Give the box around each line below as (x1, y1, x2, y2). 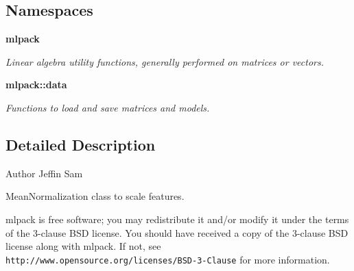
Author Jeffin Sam (5, 166, 83, 180)
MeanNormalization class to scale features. (5, 189, 185, 203)
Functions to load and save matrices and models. (5, 100, 210, 114)
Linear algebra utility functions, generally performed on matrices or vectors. (5, 54, 324, 68)
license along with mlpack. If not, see (5, 239, 161, 253)
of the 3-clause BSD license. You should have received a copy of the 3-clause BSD (5, 225, 349, 240)
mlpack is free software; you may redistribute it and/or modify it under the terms (5, 211, 349, 226)
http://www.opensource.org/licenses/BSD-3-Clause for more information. (5, 252, 330, 266)
